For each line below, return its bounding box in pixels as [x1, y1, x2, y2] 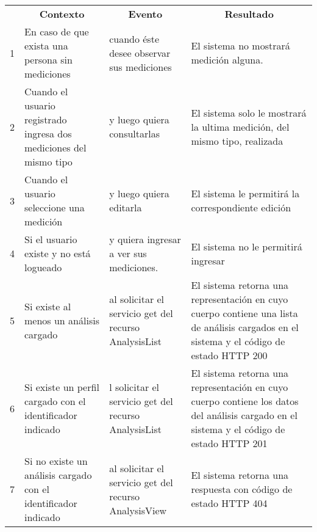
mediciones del [24, 140, 87, 155]
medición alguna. [191, 53, 263, 67]
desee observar [109, 45, 171, 60]
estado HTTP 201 [191, 436, 268, 450]
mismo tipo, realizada [191, 133, 283, 148]
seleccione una [24, 200, 85, 214]
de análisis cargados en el [191, 320, 299, 334]
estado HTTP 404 [191, 496, 268, 510]
